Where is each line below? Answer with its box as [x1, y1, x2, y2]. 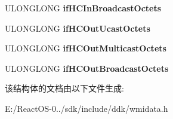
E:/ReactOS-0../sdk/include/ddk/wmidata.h [5, 102, 168, 114]
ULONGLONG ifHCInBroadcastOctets [5, 2, 162, 14]
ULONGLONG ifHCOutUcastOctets [5, 22, 150, 34]
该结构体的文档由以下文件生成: [5, 82, 124, 94]
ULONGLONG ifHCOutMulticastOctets [5, 42, 166, 54]
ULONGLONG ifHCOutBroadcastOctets [5, 62, 169, 74]
